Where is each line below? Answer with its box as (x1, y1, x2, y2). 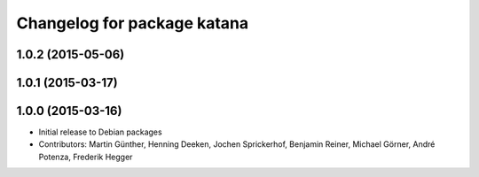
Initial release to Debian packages (38, 127, 163, 137)
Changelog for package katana (16, 13, 249, 33)
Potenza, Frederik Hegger (38, 151, 133, 162)
